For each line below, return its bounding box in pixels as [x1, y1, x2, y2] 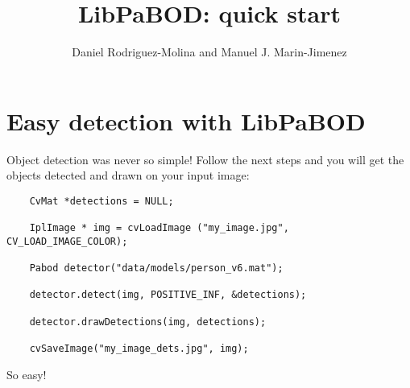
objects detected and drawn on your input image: [6, 167, 250, 184]
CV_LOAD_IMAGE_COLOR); [6, 235, 128, 247]
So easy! [6, 365, 47, 382]
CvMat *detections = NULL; [29, 195, 174, 207]
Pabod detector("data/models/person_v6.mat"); [29, 262, 284, 274]
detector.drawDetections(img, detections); [29, 316, 267, 328]
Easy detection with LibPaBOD [6, 104, 366, 137]
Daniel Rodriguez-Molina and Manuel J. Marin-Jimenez [72, 43, 347, 60]
